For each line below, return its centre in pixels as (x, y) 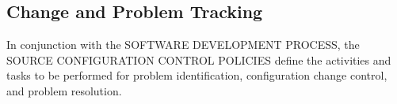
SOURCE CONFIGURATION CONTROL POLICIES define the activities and (199, 59)
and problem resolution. (64, 90)
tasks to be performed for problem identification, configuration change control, (197, 75)
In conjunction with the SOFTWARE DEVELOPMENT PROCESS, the (183, 45)
